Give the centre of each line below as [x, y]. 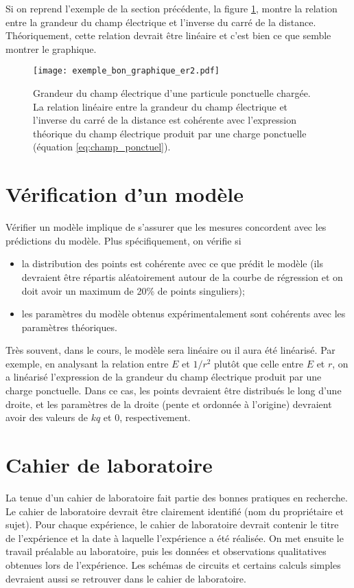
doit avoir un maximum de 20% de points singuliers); [133, 290]
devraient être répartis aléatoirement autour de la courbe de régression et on [182, 276]
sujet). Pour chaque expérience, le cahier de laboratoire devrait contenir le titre [172, 524]
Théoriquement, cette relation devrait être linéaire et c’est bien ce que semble [168, 35]
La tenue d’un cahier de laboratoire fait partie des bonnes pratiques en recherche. [177, 497]
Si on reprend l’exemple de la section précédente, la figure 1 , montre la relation [172, 8]
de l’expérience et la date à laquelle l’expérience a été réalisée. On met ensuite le [175, 538]
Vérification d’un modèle [125, 194]
